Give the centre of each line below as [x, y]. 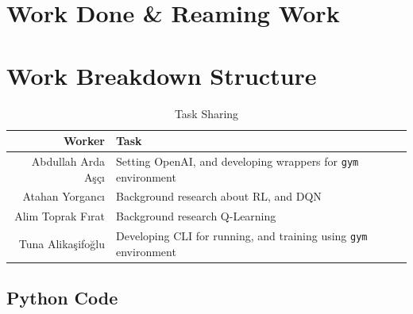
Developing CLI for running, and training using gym [242, 236]
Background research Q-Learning [196, 216]
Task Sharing [206, 113]
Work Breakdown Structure [162, 75]
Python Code [62, 298]
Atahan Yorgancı [64, 196]
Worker [84, 141]
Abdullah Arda [68, 161]
